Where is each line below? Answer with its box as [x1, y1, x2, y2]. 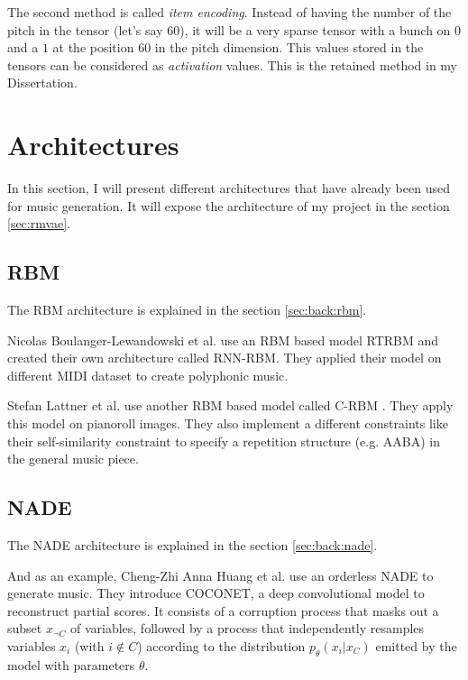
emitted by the [375, 637, 457, 655]
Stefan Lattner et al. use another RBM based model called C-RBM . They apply [7, 396, 454, 415]
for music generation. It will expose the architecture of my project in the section [7, 196, 450, 215]
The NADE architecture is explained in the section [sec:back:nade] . [7, 536, 378, 555]
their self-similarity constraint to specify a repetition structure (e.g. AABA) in [7, 431, 440, 450]
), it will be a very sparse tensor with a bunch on [179, 20, 451, 39]
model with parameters [7, 655, 135, 674]
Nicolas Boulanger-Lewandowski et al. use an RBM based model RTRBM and [7, 330, 439, 349]
